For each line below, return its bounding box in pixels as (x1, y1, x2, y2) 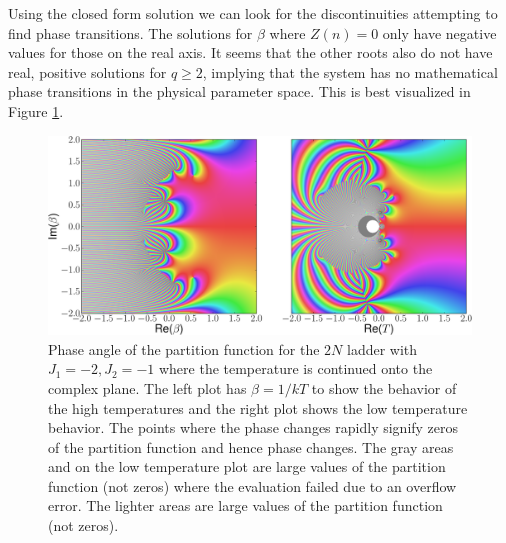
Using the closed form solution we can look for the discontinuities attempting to (8, 3, 498, 23)
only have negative (382, 22, 497, 43)
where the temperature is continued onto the (158, 358, 433, 379)
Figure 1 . (8, 100, 64, 121)
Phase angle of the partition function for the (48, 338, 320, 359)
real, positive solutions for (8, 61, 167, 82)
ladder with (347, 338, 418, 359)
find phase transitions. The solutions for (8, 22, 253, 43)
